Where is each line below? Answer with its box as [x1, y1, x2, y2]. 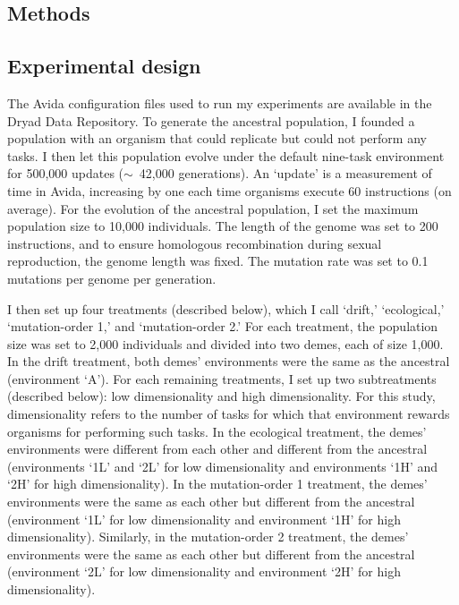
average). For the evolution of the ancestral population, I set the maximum [7, 199, 419, 217]
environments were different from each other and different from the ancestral [7, 439, 428, 458]
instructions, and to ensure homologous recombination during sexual [7, 234, 382, 252]
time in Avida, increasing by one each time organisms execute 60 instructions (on [7, 181, 452, 200]
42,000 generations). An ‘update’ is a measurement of [139, 164, 432, 183]
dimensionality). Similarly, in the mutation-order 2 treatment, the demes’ [7, 527, 409, 546]
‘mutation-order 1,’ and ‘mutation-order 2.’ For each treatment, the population [7, 317, 438, 336]
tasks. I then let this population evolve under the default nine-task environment [7, 146, 445, 165]
